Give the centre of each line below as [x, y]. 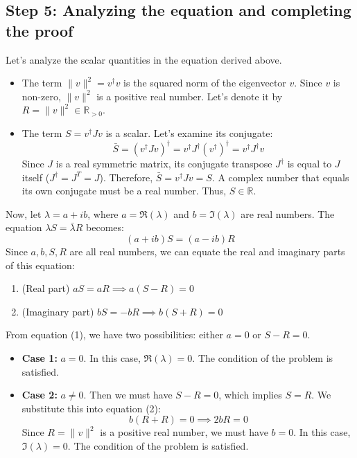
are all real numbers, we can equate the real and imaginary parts [207, 251]
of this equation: [40, 265]
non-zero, [41, 96]
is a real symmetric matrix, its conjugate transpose [164, 164]
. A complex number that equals [280, 177]
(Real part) [46, 288]
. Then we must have [128, 395]
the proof [40, 30]
